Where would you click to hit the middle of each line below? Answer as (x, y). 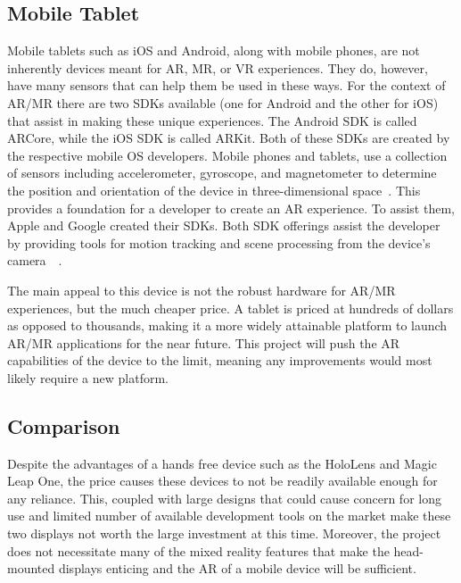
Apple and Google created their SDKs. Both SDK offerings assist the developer (224, 225)
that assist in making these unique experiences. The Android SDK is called (212, 120)
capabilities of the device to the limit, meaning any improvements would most (220, 360)
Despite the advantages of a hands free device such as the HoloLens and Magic (222, 463)
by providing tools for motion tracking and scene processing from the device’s (219, 242)
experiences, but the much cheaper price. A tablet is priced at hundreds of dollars (230, 308)
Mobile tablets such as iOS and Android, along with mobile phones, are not (214, 50)
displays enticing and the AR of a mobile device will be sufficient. (237, 568)
